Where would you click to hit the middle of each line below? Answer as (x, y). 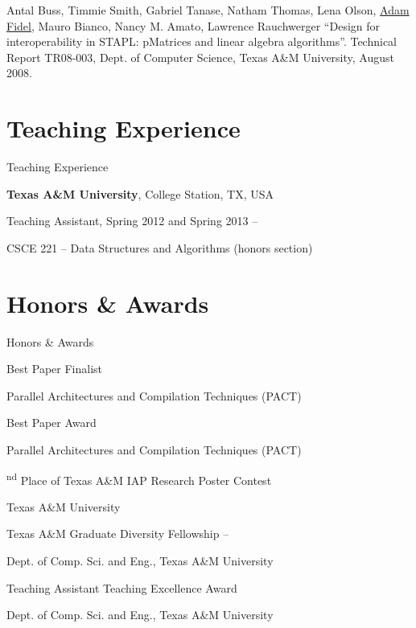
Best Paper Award (51, 423)
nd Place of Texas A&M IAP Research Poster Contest (139, 478)
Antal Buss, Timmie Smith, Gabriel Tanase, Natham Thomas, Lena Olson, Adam (208, 10)
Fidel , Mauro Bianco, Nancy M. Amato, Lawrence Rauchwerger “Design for (194, 25)
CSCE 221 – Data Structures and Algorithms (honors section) (160, 247)
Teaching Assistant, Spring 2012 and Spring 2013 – (132, 221)
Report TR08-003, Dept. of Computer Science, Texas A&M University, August (200, 57)
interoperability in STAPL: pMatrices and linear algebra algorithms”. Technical (202, 41)
